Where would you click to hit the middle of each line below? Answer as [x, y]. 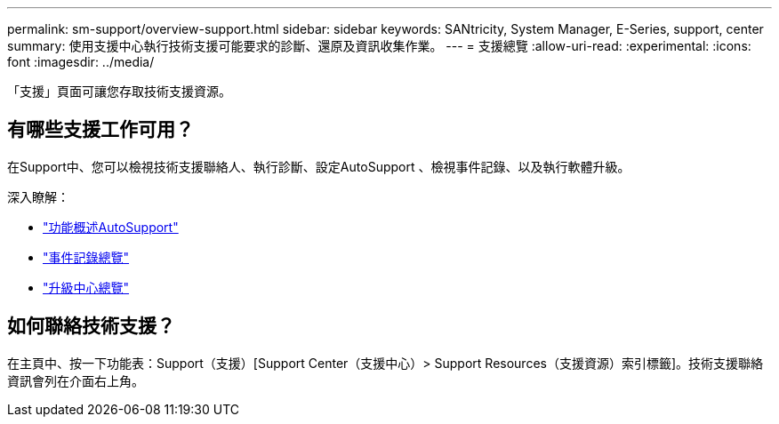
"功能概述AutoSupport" [111, 227]
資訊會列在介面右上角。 [76, 380]
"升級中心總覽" [86, 287]
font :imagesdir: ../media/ [81, 62]
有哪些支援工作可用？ [100, 130]
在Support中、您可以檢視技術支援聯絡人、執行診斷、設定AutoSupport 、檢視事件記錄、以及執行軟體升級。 [319, 166]
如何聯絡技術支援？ [91, 326]
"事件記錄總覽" [86, 257]
